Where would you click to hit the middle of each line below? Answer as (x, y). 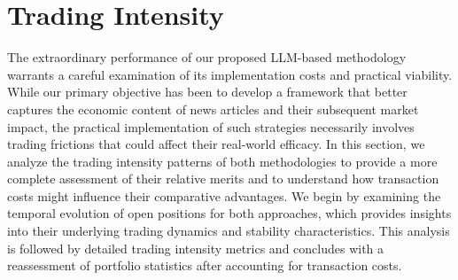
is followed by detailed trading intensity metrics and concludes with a (196, 248)
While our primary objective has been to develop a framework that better (207, 92)
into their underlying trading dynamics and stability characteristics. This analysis (229, 231)
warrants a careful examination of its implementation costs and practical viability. (230, 74)
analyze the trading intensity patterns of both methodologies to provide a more (222, 161)
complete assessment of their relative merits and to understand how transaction (223, 179)
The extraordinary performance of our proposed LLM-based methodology (207, 57)
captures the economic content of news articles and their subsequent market (213, 109)
